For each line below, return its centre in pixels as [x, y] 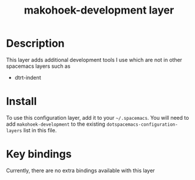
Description [35, 43]
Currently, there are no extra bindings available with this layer [80, 170]
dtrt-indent [28, 77]
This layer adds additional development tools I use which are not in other [94, 60]
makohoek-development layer [99, 10]
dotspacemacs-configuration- [142, 125]
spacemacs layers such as [38, 66]
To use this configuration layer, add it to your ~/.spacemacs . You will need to [98, 117]
